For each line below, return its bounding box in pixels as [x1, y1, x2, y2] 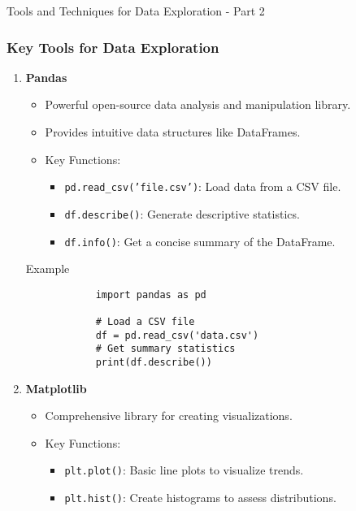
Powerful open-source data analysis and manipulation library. [45, 96, 351, 113]
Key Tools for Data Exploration [7, 37, 219, 57]
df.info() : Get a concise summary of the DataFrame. [64, 232, 336, 249]
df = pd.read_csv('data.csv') [95, 329, 259, 341]
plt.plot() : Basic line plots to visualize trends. [64, 461, 304, 479]
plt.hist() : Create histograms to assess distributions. [64, 489, 336, 506]
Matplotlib [25, 379, 87, 396]
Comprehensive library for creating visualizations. [45, 407, 293, 424]
